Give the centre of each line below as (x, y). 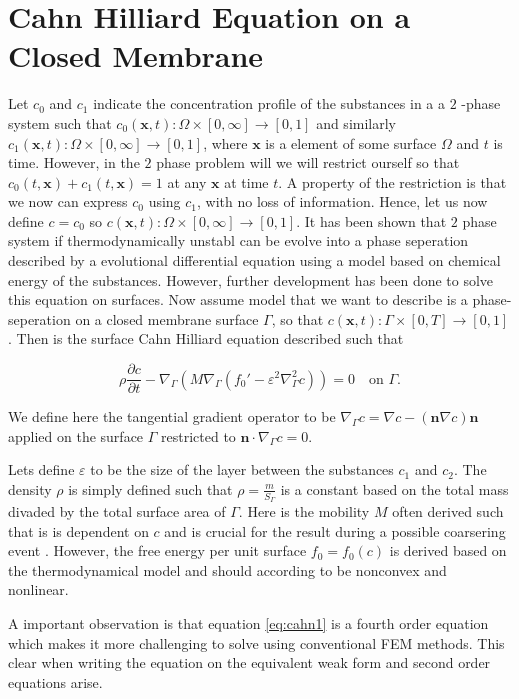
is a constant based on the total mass (394, 488)
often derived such (448, 511)
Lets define (41, 469)
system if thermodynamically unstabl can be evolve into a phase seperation (238, 240)
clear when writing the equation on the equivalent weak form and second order (249, 662)
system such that (60, 122)
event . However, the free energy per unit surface (157, 550)
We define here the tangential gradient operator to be (172, 416)
